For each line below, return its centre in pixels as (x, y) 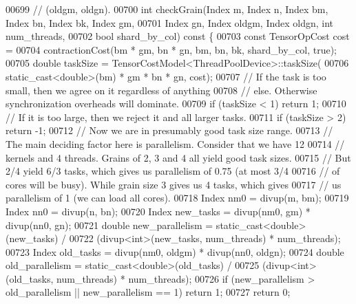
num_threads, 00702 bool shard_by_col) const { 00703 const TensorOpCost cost (178, 36)
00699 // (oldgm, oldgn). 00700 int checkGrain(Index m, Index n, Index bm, (167, 9)
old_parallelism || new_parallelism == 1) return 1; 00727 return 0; (148, 292)
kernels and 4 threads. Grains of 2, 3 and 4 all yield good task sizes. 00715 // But (178, 157)
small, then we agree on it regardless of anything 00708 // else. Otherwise (161, 90)
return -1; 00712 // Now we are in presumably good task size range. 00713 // (169, 130)
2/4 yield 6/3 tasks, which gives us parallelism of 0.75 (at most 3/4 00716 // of (173, 171)
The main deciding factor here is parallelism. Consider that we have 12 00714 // (175, 143)
